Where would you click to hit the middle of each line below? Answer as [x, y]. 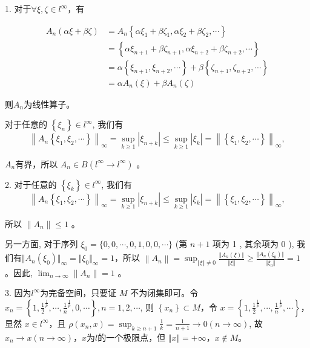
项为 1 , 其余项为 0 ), [253, 244]
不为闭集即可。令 [164, 293]
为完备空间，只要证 [78, 293]
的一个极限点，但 [132, 337]
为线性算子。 [49, 104]
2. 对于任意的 [31, 184]
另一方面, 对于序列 [41, 244]
